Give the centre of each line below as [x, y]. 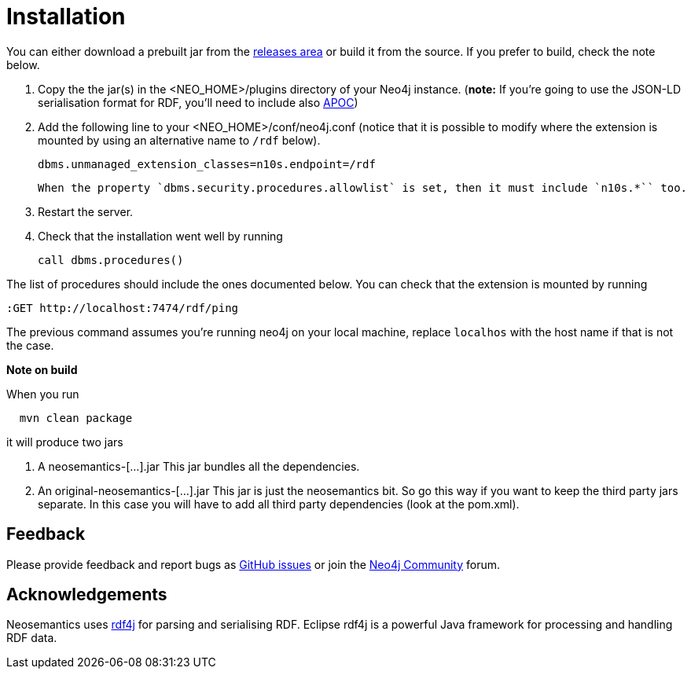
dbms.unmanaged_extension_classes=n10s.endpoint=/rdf [207, 164]
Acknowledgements [87, 595]
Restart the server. [86, 211]
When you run [43, 394]
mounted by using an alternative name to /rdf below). [179, 140]
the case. [30, 345]
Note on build [42, 369]
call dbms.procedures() [111, 260]
